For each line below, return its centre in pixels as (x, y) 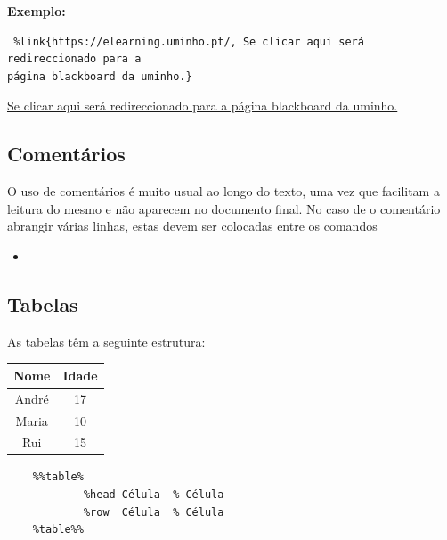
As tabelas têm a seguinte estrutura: (106, 341)
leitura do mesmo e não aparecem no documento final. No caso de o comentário (224, 208)
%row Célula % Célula (154, 512)
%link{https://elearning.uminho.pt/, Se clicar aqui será (189, 41)
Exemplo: (37, 11)
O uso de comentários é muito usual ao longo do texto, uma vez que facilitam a (223, 191)
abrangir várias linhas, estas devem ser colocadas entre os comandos (192, 226)
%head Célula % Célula (154, 495)
